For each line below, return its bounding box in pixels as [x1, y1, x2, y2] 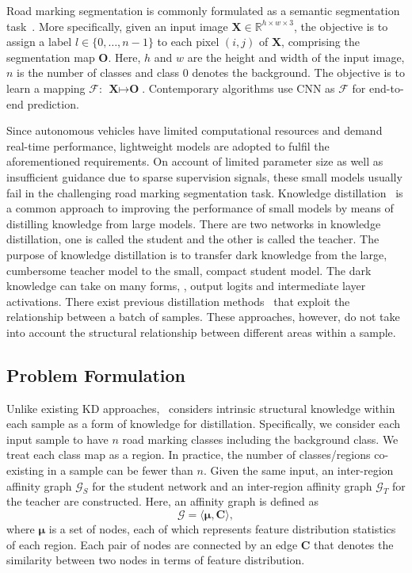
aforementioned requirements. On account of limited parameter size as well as [6, 153, 383, 170]
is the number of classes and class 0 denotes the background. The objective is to [17, 64, 405, 81]
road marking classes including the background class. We [122, 430, 399, 447]
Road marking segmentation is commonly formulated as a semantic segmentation [6, 2, 400, 18]
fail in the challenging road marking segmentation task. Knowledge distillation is [6, 184, 403, 201]
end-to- [369, 79, 404, 96]
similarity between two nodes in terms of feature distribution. [6, 552, 305, 568]
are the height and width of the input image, [187, 48, 405, 65]
